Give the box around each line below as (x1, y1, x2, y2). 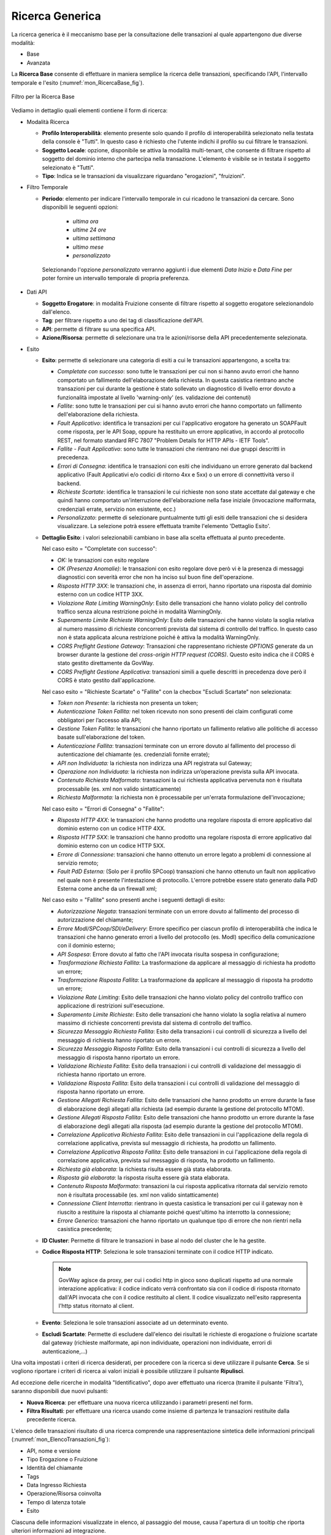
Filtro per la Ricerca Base (11, 93, 75, 100)
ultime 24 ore (72, 226, 107, 233)
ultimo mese (72, 243, 104, 251)
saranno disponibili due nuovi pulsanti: (11, 1388, 108, 1395)
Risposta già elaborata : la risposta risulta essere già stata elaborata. (57, 1173, 230, 1181)
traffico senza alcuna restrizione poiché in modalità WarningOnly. (57, 608, 223, 615)
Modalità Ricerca (26, 118, 70, 125)
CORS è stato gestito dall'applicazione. (57, 677, 156, 684)
